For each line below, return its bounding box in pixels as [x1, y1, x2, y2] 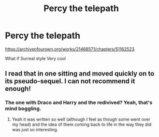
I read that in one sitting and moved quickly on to [5, 70, 155, 78]
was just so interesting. [12, 126, 58, 132]
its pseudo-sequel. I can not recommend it [5, 77, 135, 85]
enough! [5, 85, 31, 93]
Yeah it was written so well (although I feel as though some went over [12, 116, 151, 122]
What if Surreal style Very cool [5, 55, 66, 61]
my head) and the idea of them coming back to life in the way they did [12, 122, 152, 127]
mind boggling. [5, 105, 42, 112]
